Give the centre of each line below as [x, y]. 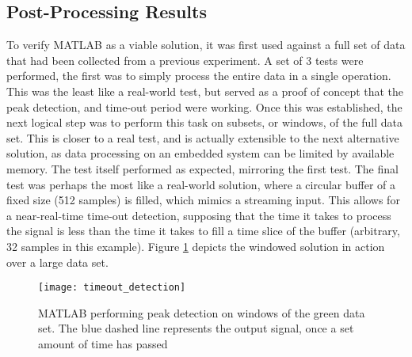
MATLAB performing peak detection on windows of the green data [202, 312]
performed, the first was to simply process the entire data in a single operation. [199, 76]
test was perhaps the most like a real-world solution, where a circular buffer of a [201, 184]
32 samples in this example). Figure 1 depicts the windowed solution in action [196, 246]
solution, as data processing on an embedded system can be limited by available [200, 153]
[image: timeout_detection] [112, 288]
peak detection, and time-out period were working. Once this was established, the [204, 106]
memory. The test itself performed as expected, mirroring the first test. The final [202, 168]
